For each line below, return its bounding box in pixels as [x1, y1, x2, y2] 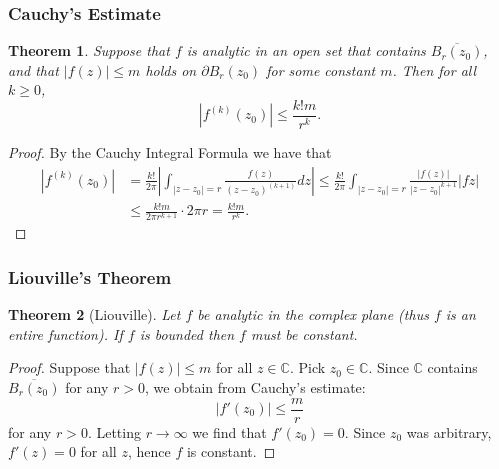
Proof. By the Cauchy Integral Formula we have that [8, 142, 332, 163]
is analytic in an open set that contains [186, 40, 426, 61]
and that [8, 59, 59, 80]
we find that [192, 421, 267, 442]
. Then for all [392, 59, 477, 80]
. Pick [289, 357, 326, 378]
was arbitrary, [406, 421, 492, 442]
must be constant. [250, 323, 358, 344]
